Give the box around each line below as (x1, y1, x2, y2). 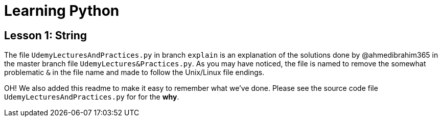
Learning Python (4, 2, 120, 19)
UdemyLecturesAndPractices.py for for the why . (4, 92, 179, 102)
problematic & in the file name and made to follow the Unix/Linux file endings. (4, 68, 265, 77)
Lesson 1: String (4, 29, 87, 42)
